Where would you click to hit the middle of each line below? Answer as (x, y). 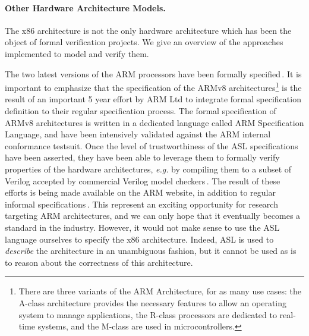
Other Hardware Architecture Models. (85, 7)
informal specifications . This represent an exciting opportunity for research (141, 204)
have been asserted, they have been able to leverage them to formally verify (142, 157)
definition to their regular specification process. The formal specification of (141, 111)
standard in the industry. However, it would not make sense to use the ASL (142, 227)
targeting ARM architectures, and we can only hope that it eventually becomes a (153, 216)
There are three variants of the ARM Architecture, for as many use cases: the (160, 291)
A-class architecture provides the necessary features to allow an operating (153, 302)
